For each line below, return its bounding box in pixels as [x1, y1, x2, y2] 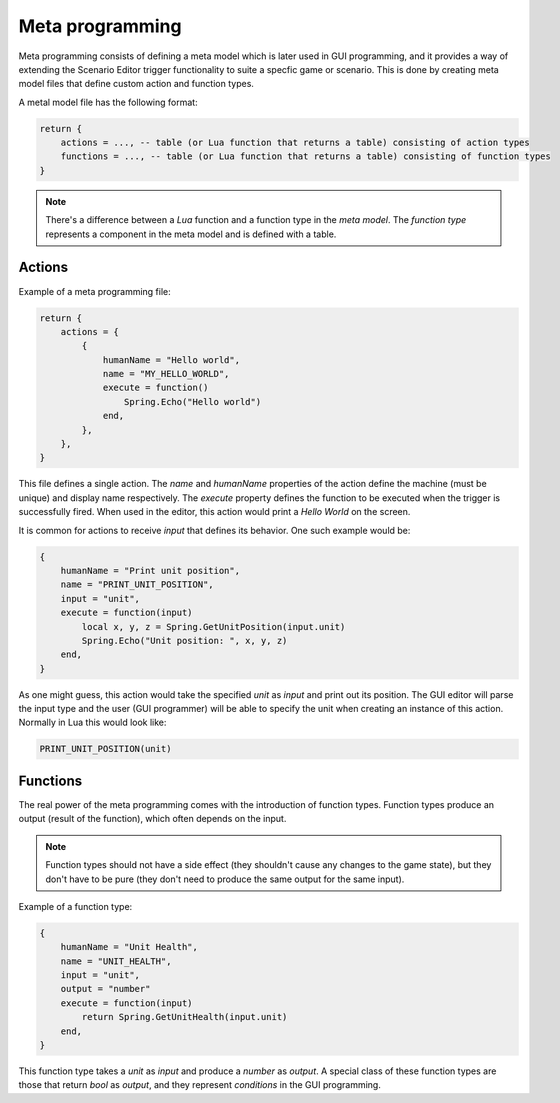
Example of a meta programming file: [18, 285, 172, 297]
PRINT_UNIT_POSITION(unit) [39, 743, 172, 755]
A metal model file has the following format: [18, 96, 199, 108]
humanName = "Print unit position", [60, 565, 240, 576]
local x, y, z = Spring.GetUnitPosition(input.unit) [81, 621, 346, 632]
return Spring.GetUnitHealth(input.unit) [81, 1011, 288, 1023]
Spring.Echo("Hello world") [123, 396, 262, 407]
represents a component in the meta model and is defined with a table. [45, 228, 337, 240]
